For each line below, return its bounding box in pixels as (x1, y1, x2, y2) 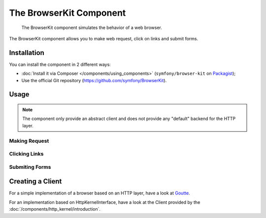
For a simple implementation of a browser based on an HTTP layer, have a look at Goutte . (9, 190, 190, 196)
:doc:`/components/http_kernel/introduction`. (9, 206, 101, 212)
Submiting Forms (9, 163, 51, 170)
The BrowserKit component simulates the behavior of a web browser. (21, 25, 163, 31)
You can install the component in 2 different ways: (9, 62, 111, 67)
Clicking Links (9, 151, 44, 157)
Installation (9, 48, 44, 57)
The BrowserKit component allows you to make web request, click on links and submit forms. (9, 35, 199, 41)
